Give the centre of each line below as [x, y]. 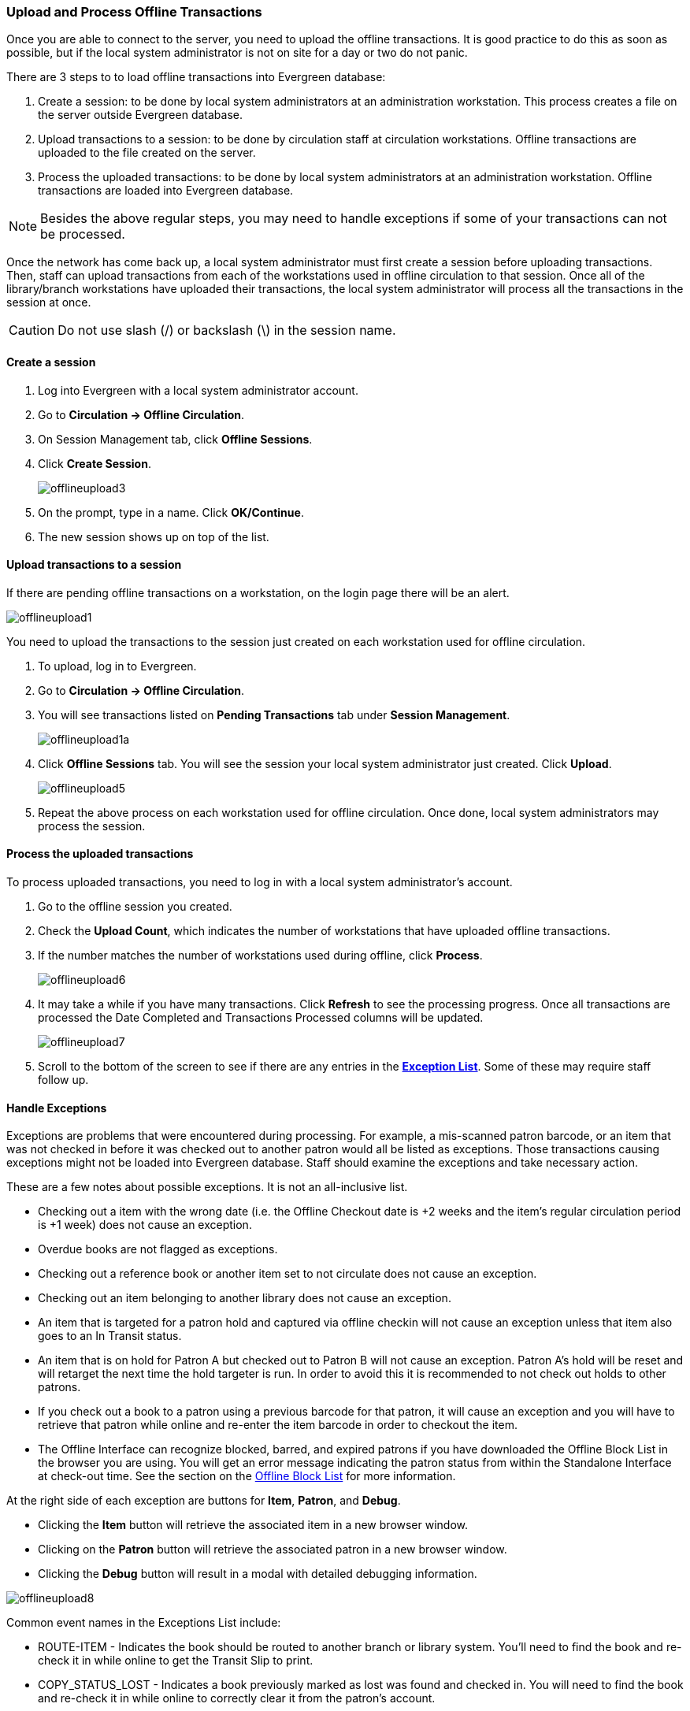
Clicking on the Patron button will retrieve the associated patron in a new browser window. [273, 1550]
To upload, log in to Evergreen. [117, 666]
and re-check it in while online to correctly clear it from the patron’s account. [237, 1698]
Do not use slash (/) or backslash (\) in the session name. [227, 330]
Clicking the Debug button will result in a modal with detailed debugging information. [258, 1574]
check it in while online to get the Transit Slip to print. [176, 1661]
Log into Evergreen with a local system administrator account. [198, 390]
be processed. [83, 234]
